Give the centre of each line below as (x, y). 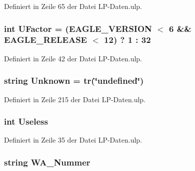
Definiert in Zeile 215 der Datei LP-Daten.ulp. (75, 99)
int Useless (26, 121)
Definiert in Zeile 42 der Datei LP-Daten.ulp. (73, 58)
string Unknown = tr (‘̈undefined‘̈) (74, 81)
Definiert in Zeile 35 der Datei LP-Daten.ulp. (73, 140)
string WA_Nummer (47, 162)
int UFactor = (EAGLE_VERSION (78, 28)
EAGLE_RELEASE (45, 40)
